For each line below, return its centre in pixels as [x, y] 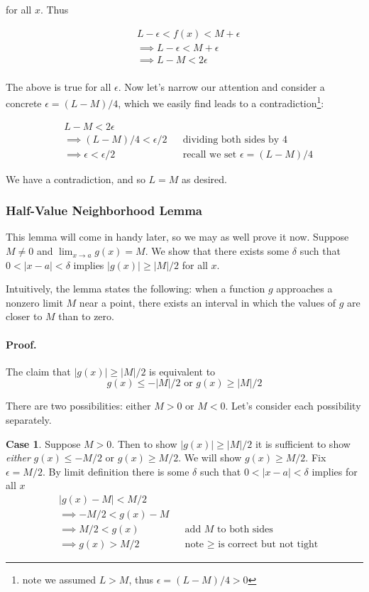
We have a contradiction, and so [76, 179]
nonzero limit [34, 302]
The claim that [38, 371]
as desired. [204, 179]
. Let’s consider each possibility [293, 406]
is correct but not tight [268, 545]
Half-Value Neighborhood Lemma [104, 210]
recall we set [210, 154]
